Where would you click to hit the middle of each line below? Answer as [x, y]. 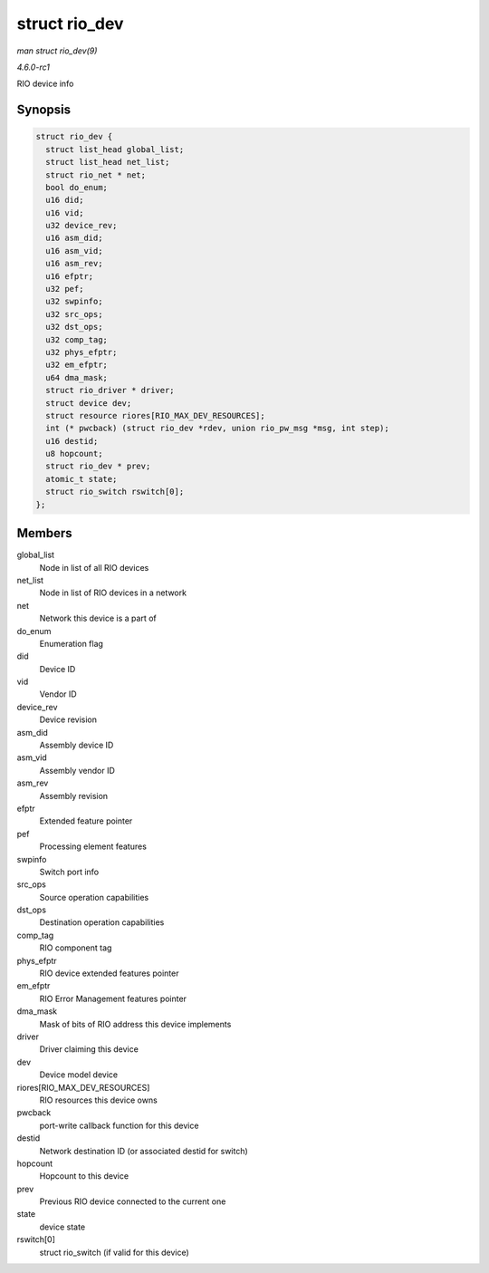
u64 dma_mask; [77, 377]
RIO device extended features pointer [109, 973]
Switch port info [69, 872]
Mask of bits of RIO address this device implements [135, 1024]
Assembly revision [74, 796]
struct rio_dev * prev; [98, 466]
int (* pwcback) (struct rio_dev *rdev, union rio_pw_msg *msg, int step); [217, 429]
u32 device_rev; [81, 226]
